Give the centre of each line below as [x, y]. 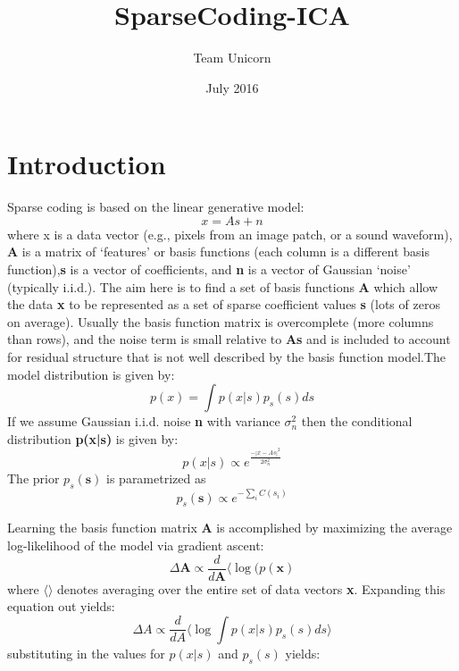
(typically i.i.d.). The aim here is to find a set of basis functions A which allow [222, 286]
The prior [33, 478]
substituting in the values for [86, 653]
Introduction [87, 164]
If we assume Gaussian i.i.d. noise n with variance [144, 421]
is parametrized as [156, 478]
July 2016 [232, 87]
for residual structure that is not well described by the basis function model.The [227, 356]
